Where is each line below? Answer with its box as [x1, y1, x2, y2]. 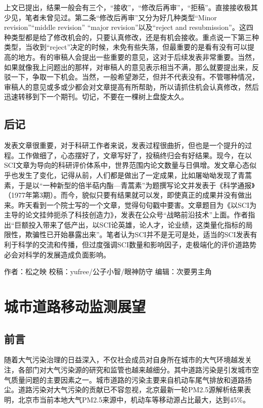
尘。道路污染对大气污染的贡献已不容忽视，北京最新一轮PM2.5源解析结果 [4, 384, 244, 395]
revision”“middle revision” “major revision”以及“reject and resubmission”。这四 [4, 22, 253, 32]
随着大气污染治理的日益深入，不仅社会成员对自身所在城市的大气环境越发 [4, 354, 245, 365]
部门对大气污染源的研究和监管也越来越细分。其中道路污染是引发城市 [25, 364, 252, 375]
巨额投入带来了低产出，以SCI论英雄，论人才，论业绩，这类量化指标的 [14, 219, 246, 230]
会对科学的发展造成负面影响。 [11, 249, 110, 259]
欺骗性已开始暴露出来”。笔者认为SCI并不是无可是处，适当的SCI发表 [25, 229, 250, 240]
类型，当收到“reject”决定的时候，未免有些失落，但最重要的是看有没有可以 [4, 42, 248, 52]
